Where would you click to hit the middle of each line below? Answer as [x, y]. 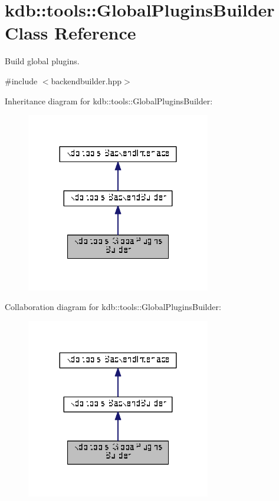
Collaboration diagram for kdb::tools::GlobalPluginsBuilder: [113, 307]
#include [21, 80]
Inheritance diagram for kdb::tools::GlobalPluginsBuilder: [109, 100]
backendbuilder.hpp [86, 80]
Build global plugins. [42, 61]
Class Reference [70, 33]
